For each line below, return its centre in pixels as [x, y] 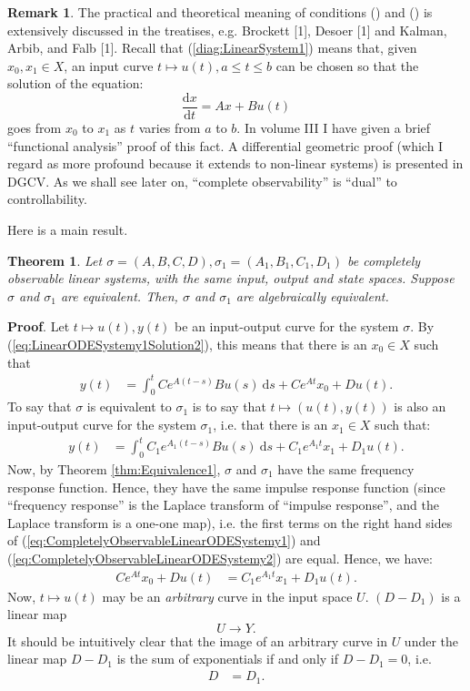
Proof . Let [39, 326]
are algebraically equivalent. [312, 295]
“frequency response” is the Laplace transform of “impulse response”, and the [223, 505]
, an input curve [109, 65]
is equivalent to [129, 406]
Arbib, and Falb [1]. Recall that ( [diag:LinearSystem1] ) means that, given [212, 48]
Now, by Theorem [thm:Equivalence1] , [114, 469]
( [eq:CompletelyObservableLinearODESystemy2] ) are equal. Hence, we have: [220, 558]
